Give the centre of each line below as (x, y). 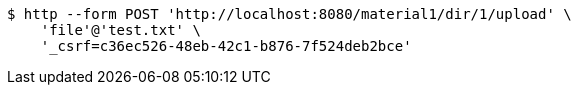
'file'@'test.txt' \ (120, 30)
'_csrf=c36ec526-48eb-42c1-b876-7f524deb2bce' (226, 46)
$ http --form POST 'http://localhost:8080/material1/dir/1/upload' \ (289, 14)
